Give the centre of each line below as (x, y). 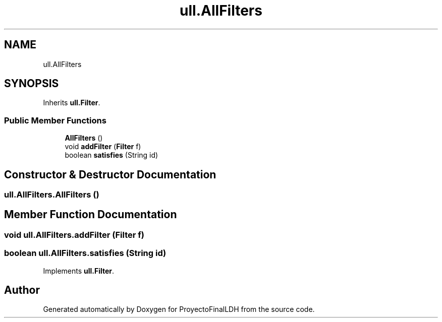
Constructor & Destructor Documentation (110, 174)
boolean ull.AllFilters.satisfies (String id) (85, 253)
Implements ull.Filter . (79, 271)
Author (22, 290)
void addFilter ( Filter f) (103, 147)
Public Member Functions (55, 120)
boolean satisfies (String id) (112, 155)
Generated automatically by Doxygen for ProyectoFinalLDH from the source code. (179, 309)
